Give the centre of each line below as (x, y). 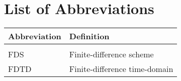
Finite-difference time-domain (121, 69)
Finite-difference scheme (111, 54)
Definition (89, 36)
